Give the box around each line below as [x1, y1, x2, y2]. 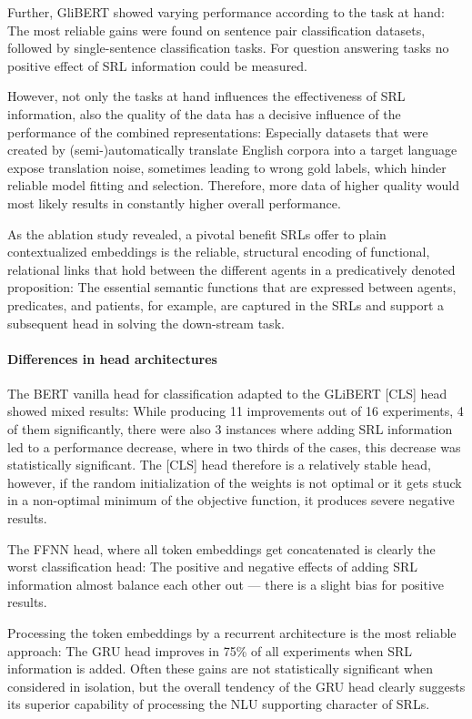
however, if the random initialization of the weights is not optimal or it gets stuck [7, 472, 462, 491]
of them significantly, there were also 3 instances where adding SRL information [7, 420, 453, 439]
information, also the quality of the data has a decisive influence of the [7, 104, 401, 123]
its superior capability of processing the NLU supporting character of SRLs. [7, 694, 430, 714]
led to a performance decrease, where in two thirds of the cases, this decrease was [7, 437, 461, 456]
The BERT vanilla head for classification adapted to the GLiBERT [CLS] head [7, 383, 447, 402]
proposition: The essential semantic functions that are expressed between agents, [7, 278, 457, 297]
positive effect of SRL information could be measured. [7, 56, 308, 75]
